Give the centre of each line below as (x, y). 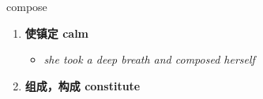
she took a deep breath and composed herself (149, 59)
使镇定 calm (57, 33)
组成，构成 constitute (83, 85)
